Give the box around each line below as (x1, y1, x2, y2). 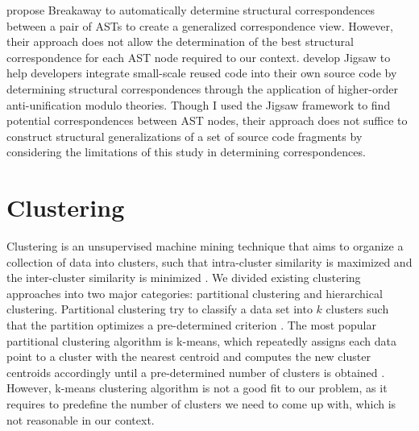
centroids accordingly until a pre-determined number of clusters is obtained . (6, 363, 385, 380)
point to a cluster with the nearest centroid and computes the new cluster (6, 348, 371, 365)
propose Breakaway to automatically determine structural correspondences (6, 2, 375, 18)
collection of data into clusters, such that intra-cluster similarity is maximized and (6, 253, 413, 270)
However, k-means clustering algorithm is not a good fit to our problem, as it (6, 379, 388, 396)
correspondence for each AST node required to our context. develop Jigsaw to (6, 48, 391, 65)
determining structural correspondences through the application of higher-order (6, 80, 398, 97)
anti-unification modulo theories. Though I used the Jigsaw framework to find (6, 96, 391, 113)
